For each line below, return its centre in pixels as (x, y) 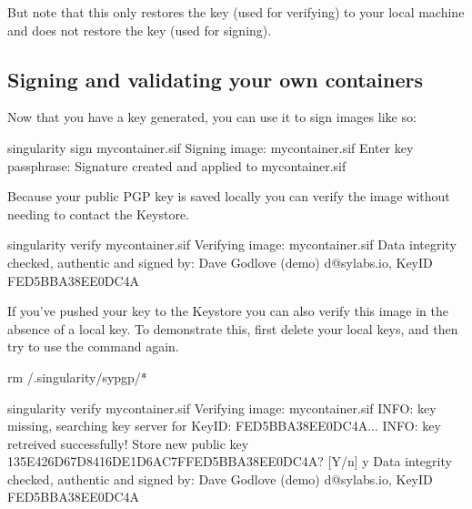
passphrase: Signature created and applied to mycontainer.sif (177, 165)
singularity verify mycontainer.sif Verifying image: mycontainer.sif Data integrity (232, 244)
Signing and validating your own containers (216, 79)
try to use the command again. (93, 346)
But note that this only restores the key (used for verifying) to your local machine (236, 12)
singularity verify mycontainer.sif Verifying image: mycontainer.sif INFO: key (222, 407)
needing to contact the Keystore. (98, 214)
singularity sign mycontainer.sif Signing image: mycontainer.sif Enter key (211, 147)
